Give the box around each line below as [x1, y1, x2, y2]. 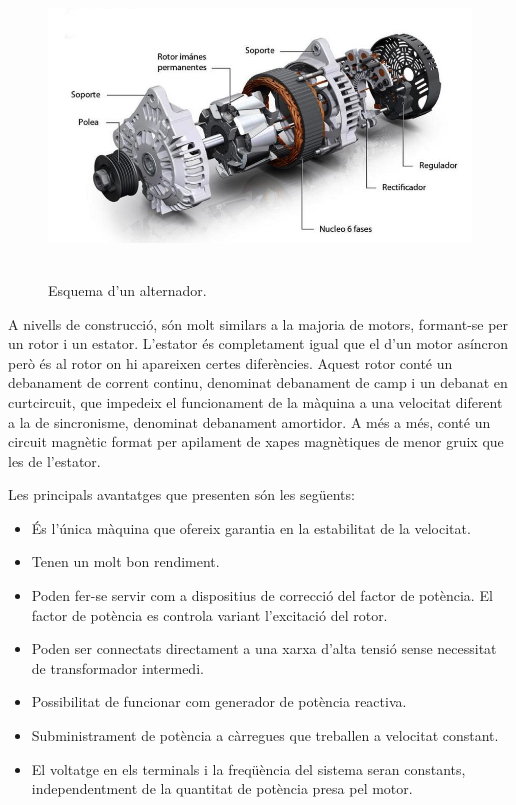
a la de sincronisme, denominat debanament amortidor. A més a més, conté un [8, 411, 491, 432]
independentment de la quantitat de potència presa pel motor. [31, 778, 413, 799]
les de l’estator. [8, 450, 101, 471]
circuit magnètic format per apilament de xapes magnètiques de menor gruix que [8, 431, 504, 452]
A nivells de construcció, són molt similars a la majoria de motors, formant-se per [8, 313, 509, 334]
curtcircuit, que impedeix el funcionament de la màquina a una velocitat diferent [8, 391, 503, 412]
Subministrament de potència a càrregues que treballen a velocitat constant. [31, 725, 499, 746]
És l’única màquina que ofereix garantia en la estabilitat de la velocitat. [31, 517, 471, 538]
